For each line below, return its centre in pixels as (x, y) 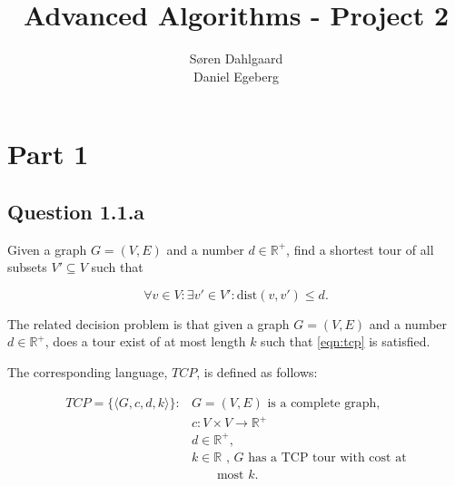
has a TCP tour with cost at (327, 457)
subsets (27, 267)
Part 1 (48, 154)
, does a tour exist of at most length (145, 341)
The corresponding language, (88, 372)
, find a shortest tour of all (360, 249)
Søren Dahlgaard (236, 58)
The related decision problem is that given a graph (148, 323)
